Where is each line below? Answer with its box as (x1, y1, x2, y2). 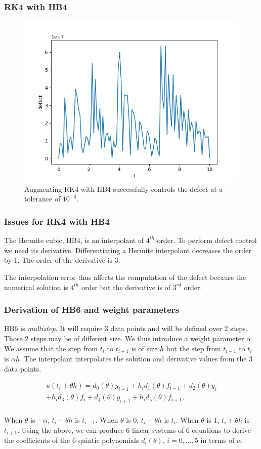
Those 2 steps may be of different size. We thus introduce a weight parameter (4, 333, 244, 343)
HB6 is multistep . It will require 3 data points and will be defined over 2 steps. (4, 323, 248, 334)
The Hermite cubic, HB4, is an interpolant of (4, 235, 144, 246)
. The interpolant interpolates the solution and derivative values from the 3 (20, 353, 253, 364)
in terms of (200, 434, 235, 445)
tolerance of (24, 193, 61, 204)
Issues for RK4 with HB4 (4, 215, 110, 227)
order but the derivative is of (81, 281, 170, 292)
